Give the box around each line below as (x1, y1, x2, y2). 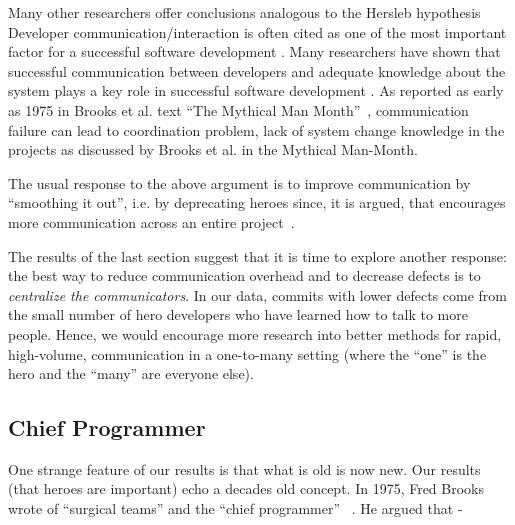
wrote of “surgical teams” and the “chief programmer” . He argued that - (8, 498, 463, 519)
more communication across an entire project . (8, 211, 295, 232)
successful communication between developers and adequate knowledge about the (8, 60, 506, 81)
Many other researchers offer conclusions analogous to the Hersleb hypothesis (8, 2, 481, 22)
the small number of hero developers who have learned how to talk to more (8, 304, 468, 325)
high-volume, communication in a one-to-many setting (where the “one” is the (8, 343, 487, 364)
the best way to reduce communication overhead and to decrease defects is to (8, 265, 481, 286)
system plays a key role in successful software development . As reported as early (8, 80, 504, 101)
